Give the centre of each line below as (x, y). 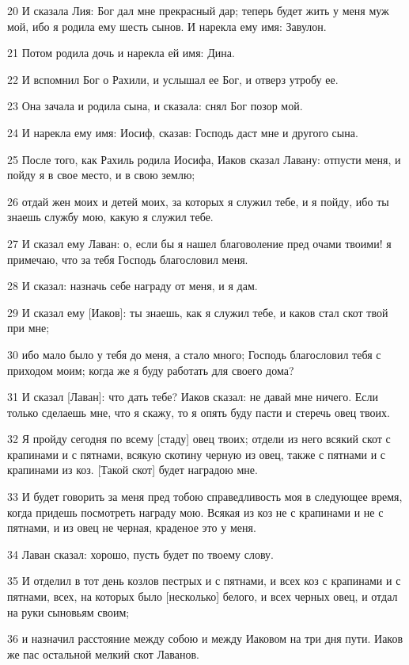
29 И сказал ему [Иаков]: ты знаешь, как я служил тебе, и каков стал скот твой (198, 312)
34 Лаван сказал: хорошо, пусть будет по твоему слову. (141, 554)
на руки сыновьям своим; (68, 611)
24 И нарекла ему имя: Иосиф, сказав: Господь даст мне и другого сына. (183, 132)
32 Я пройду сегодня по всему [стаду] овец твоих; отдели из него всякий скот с (199, 439)
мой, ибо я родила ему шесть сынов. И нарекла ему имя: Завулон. (167, 26)
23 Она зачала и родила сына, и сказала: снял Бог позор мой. (155, 106)
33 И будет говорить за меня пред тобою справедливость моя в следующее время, (205, 497)
